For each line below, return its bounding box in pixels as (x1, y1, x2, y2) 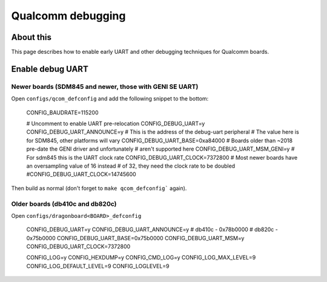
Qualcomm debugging (11, 9, 126, 22)
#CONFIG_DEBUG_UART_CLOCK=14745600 (26, 171, 136, 178)
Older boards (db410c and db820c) (11, 200, 117, 208)
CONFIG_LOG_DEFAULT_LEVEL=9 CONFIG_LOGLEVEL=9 (26, 262, 170, 269)
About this (11, 32, 51, 42)
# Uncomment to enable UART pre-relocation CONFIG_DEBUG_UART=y (26, 120, 205, 127)
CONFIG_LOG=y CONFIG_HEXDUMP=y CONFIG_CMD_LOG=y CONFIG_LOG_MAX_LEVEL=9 (26, 254, 256, 261)
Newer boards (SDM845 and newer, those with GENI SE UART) (11, 82, 199, 91)
